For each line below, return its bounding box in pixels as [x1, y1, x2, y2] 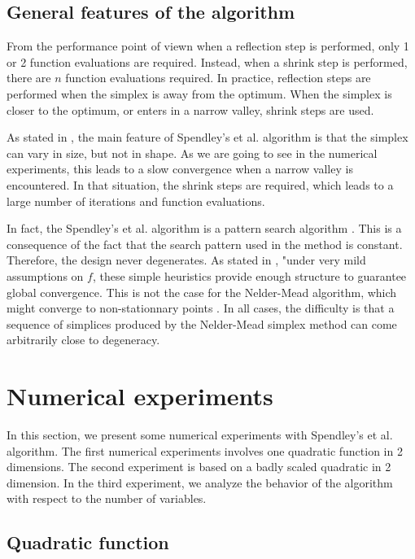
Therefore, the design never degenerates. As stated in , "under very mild [7, 251, 366, 269]
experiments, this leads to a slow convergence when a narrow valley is [7, 160, 353, 177]
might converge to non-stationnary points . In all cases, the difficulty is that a [7, 299, 395, 317]
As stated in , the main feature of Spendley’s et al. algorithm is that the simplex [7, 129, 408, 146]
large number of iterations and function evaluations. [7, 192, 265, 209]
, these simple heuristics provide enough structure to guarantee [92, 267, 407, 284]
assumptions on [7, 267, 84, 284]
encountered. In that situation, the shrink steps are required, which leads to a [7, 176, 394, 193]
